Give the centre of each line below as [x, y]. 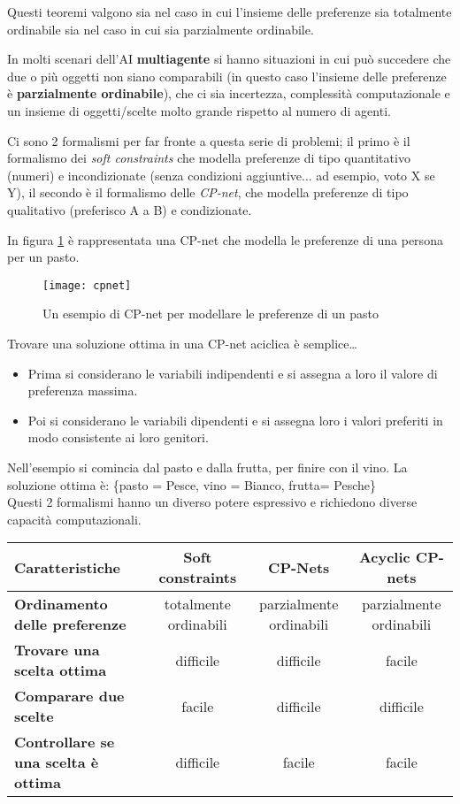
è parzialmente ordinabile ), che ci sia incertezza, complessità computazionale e [229, 93]
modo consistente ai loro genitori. [118, 437]
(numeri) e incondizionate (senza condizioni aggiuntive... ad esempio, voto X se [221, 175]
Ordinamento [61, 604]
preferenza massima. [83, 391]
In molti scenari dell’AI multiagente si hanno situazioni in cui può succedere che [229, 59]
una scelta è [57, 762]
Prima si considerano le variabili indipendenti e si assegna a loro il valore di [233, 373]
